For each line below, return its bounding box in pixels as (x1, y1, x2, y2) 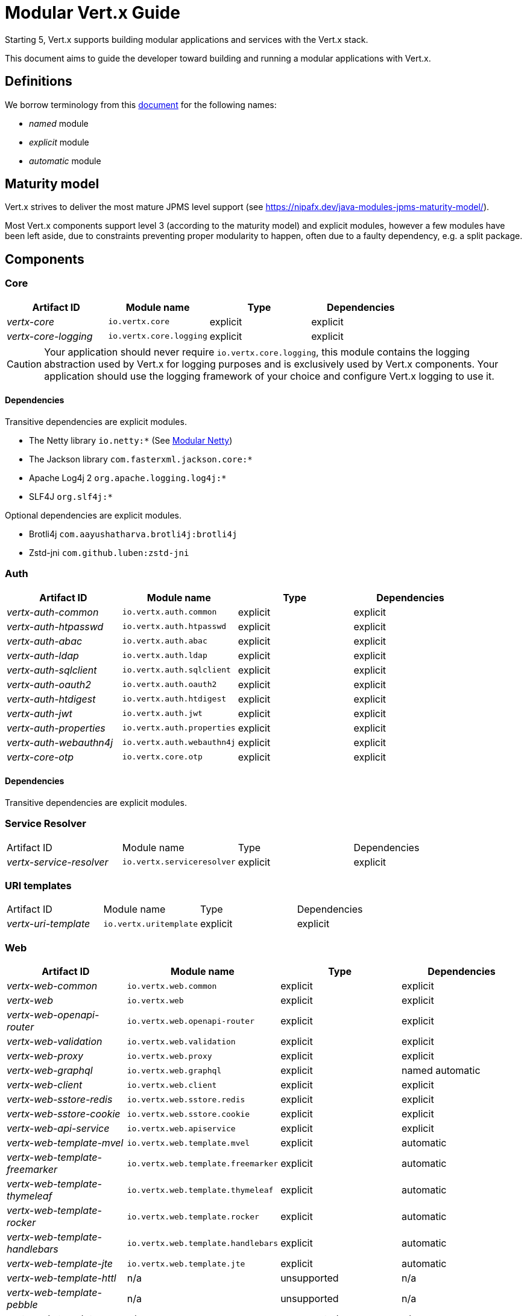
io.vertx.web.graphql (127, 1065, 222, 1075)
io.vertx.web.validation (127, 1037, 236, 1046)
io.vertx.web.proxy (127, 1051, 212, 1061)
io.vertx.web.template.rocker (127, 1212, 259, 1221)
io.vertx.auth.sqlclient (122, 665, 231, 675)
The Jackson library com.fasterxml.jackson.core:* (29, 453, 253, 464)
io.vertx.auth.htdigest (122, 694, 227, 704)
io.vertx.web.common (127, 981, 217, 991)
